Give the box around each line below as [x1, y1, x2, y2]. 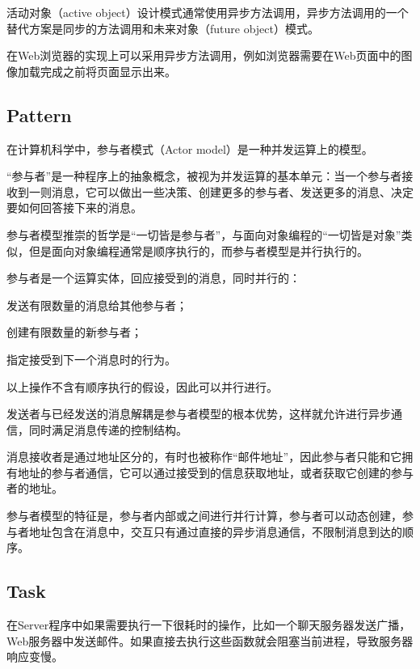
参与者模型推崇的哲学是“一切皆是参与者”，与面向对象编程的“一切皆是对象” [6, 226, 401, 243]
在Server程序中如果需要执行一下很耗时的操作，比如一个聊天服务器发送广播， [6, 616, 411, 633]
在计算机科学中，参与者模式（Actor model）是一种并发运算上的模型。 [6, 140, 373, 157]
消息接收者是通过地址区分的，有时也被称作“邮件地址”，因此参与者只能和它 [6, 448, 402, 465]
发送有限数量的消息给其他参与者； [6, 296, 187, 313]
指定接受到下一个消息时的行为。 [6, 350, 176, 367]
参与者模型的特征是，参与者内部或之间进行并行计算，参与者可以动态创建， [6, 507, 402, 524]
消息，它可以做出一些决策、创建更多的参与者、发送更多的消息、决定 [51, 183, 414, 200]
